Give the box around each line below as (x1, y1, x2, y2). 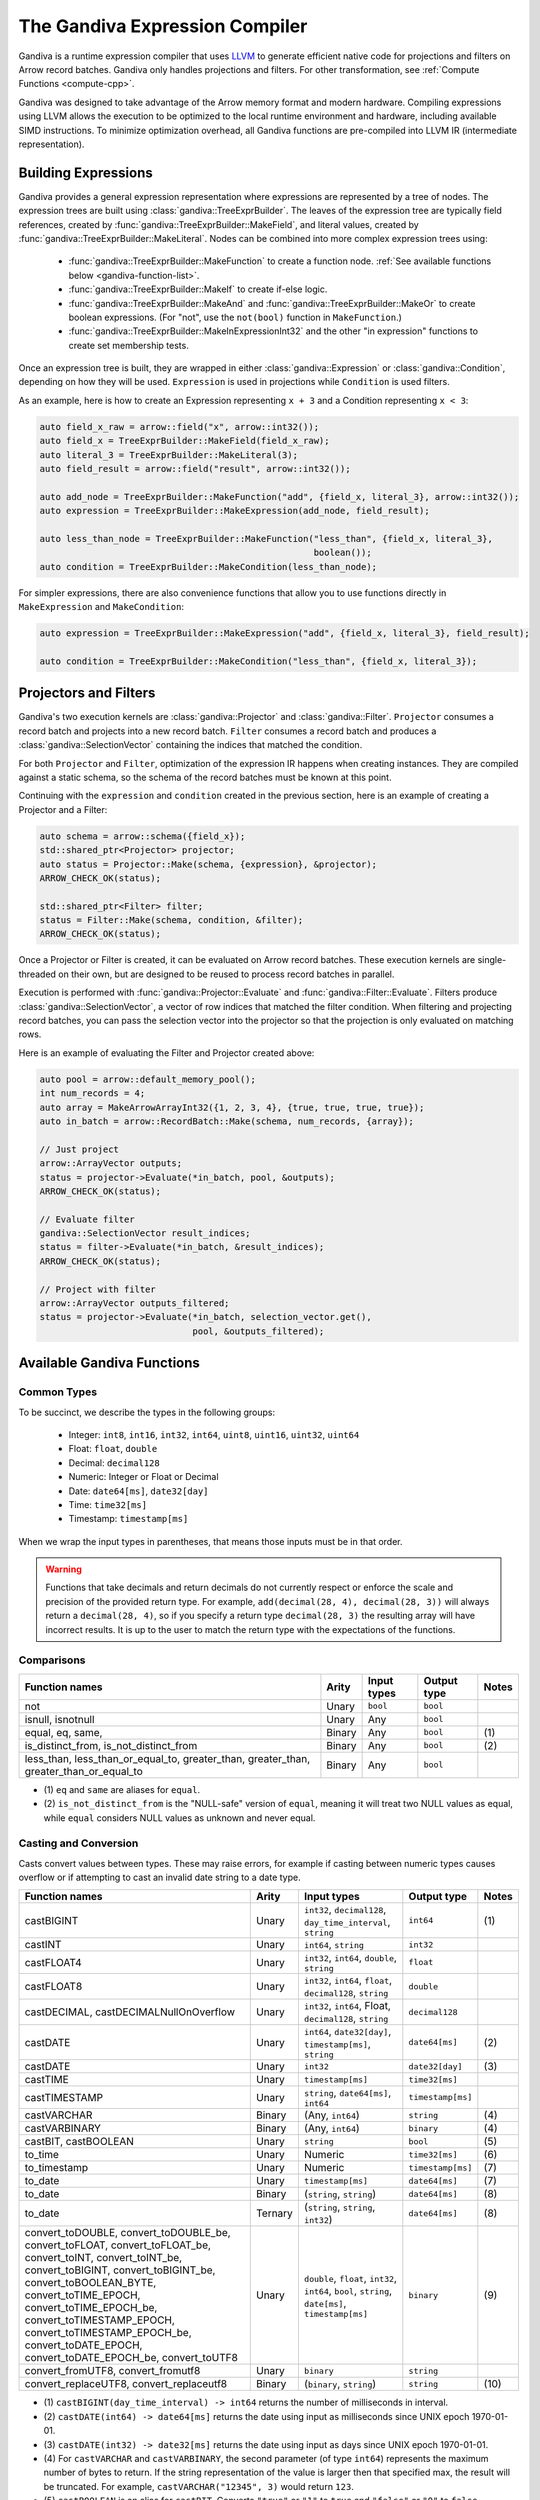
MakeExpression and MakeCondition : (18, 601, 185, 613)
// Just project (39, 1143, 120, 1155)
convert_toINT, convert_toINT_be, (24, 2251, 183, 2265)
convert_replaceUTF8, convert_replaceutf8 (24, 2377, 228, 2391)
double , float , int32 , (303, 2271, 397, 2285)
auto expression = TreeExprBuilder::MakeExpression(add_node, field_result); (39, 505, 430, 517)
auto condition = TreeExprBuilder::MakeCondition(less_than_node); (39, 561, 378, 572)
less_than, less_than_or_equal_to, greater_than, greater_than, (24, 1751, 311, 1765)
